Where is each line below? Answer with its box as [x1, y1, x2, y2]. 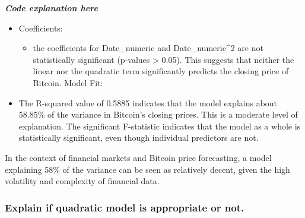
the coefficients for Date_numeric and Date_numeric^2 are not [33, 42, 263, 54]
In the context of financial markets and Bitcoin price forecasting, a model [5, 151, 272, 163]
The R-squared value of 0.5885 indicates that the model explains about [18, 96, 278, 109]
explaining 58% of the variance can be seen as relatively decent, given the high [5, 163, 290, 175]
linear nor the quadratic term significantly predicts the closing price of [33, 65, 289, 77]
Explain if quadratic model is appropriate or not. [5, 200, 244, 214]
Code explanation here [5, 2, 98, 14]
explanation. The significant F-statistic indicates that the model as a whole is [18, 119, 301, 132]
